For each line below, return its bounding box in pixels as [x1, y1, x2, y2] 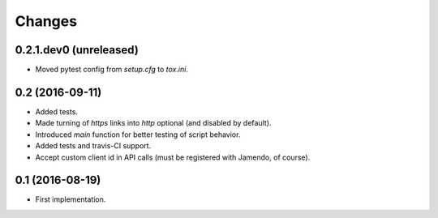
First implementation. [35, 194, 106, 204]
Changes [15, 12, 77, 30]
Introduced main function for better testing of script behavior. [35, 130, 241, 139]
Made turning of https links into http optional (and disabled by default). [35, 118, 272, 128]
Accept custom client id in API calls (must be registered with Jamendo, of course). [35, 152, 311, 162]
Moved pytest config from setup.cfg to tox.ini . [35, 65, 188, 75]
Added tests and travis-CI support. [35, 141, 152, 151]
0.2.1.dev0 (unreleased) [15, 43, 140, 57]
